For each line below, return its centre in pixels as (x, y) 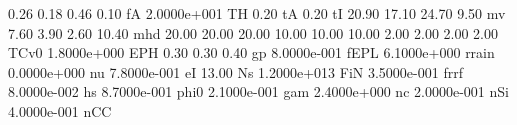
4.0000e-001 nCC (60, 110)
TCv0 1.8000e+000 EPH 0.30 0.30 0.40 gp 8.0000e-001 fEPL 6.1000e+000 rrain (251, 52)
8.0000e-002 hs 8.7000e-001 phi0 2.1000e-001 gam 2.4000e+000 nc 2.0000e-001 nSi (258, 91)
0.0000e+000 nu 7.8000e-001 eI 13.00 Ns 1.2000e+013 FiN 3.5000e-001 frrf (235, 71)
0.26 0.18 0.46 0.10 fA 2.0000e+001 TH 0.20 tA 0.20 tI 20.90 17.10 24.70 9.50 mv (257, 13)
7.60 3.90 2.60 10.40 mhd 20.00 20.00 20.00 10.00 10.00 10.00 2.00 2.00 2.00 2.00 (253, 32)
